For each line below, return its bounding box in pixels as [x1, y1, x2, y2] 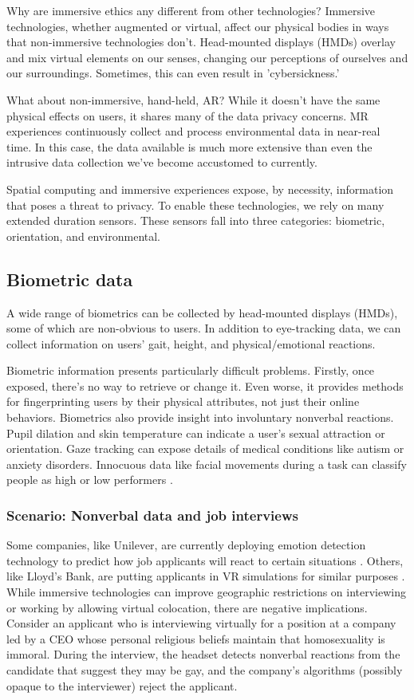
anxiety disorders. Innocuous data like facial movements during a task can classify [6, 455, 407, 472]
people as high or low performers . [6, 471, 173, 488]
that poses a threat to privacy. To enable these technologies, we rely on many [6, 196, 384, 213]
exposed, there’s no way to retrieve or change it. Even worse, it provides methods [6, 377, 404, 394]
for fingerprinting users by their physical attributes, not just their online [6, 393, 360, 410]
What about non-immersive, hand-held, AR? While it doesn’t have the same [6, 91, 380, 108]
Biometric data [6, 266, 133, 291]
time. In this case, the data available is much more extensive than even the [6, 138, 373, 155]
